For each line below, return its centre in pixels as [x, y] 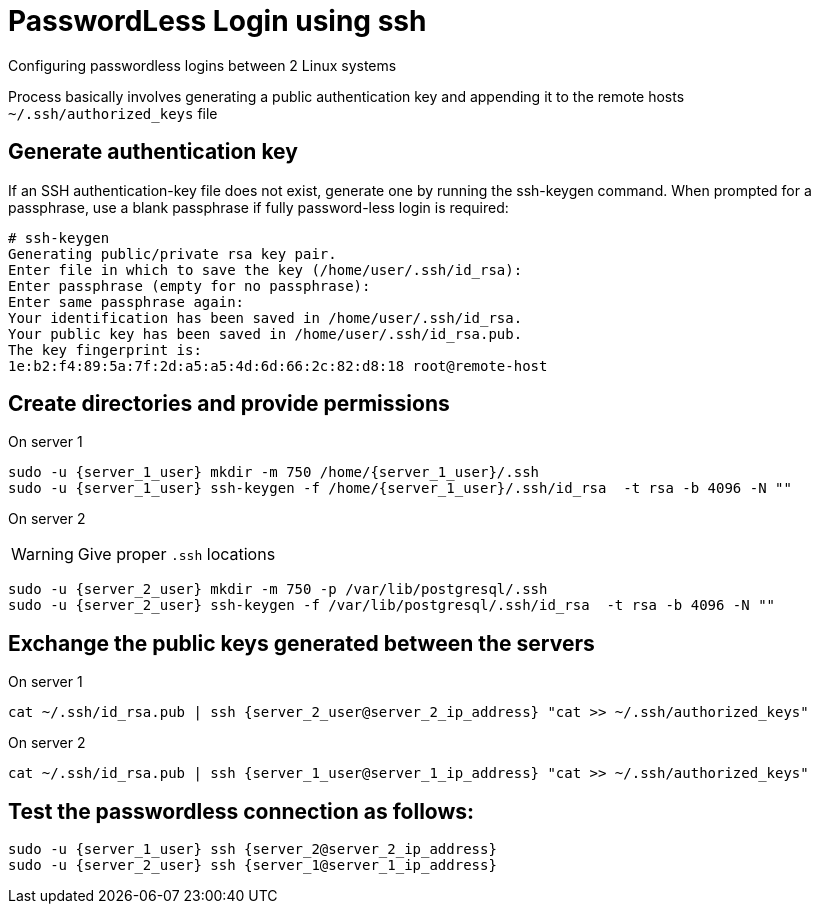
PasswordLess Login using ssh [217, 21]
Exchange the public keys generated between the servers [301, 643]
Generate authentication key [153, 152]
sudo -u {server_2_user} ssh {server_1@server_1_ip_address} [252, 865]
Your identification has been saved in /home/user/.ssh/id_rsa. [265, 317]
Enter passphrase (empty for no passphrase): [189, 285]
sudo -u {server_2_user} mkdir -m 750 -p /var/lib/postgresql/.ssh [278, 589]
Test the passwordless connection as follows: [241, 811]
